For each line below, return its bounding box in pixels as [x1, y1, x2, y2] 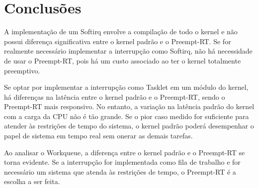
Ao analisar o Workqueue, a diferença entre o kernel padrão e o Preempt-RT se [4, 147, 245, 157]
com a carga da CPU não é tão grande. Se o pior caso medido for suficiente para [4, 111, 249, 121]
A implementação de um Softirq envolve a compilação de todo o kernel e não [4, 26, 238, 37]
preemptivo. [4, 65, 40, 75]
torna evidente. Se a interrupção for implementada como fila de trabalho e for [4, 157, 241, 167]
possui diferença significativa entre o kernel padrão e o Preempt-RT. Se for [4, 36, 231, 46]
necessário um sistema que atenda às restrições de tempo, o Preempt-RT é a [4, 166, 236, 177]
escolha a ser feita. [4, 176, 60, 187]
